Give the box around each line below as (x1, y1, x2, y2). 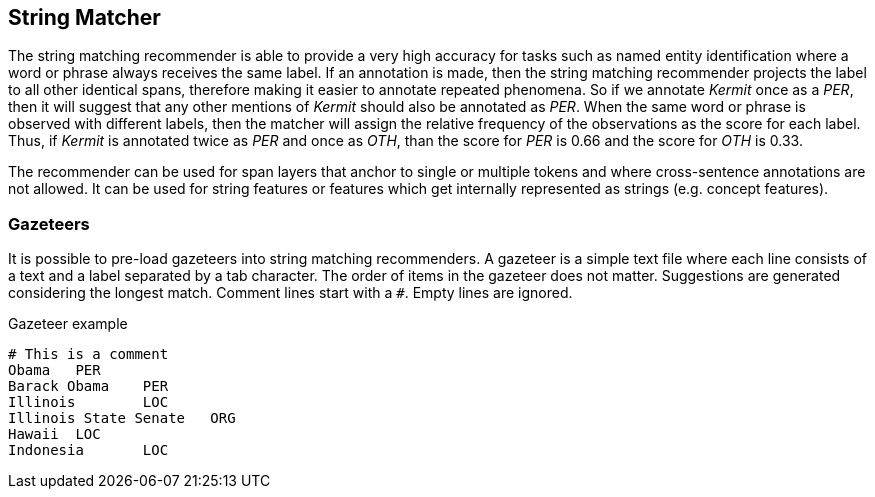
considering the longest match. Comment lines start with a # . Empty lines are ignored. (8, 284, 573, 302)
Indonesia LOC (8, 442, 169, 459)
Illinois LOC (8, 394, 169, 411)
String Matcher (8, 5, 161, 30)
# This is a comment (8, 346, 169, 363)
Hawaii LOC (8, 426, 101, 443)
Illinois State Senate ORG (8, 410, 236, 427)
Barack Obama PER (8, 378, 169, 395)
